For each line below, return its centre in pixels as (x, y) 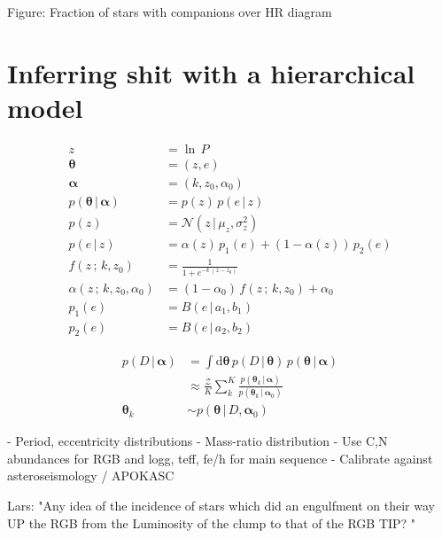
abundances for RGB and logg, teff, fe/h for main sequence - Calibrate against (220, 458)
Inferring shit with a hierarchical (211, 72)
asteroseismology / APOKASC (91, 476)
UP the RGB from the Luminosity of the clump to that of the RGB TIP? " (212, 522)
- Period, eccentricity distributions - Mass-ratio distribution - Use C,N (198, 441)
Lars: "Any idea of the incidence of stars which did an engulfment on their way (221, 505)
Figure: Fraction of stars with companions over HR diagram (170, 12)
